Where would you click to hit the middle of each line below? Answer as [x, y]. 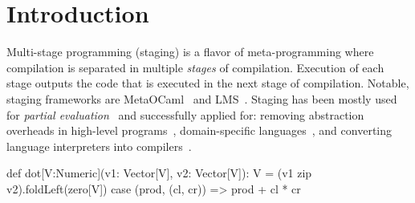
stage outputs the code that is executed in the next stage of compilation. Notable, [208, 83]
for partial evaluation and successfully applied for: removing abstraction [185, 114]
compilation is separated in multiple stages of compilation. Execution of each [195, 67]
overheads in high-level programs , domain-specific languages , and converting [199, 130]
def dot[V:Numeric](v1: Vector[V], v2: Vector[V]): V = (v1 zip [159, 173]
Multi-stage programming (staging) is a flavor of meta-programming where [190, 52]
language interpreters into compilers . [99, 146]
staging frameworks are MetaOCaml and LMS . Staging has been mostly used [202, 98]
